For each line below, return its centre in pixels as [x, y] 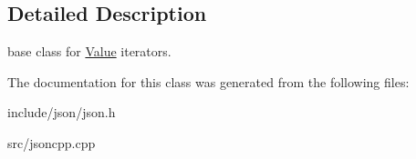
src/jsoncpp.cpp [52, 142]
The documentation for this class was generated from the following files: [208, 81]
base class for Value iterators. [89, 51]
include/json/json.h [62, 112]
